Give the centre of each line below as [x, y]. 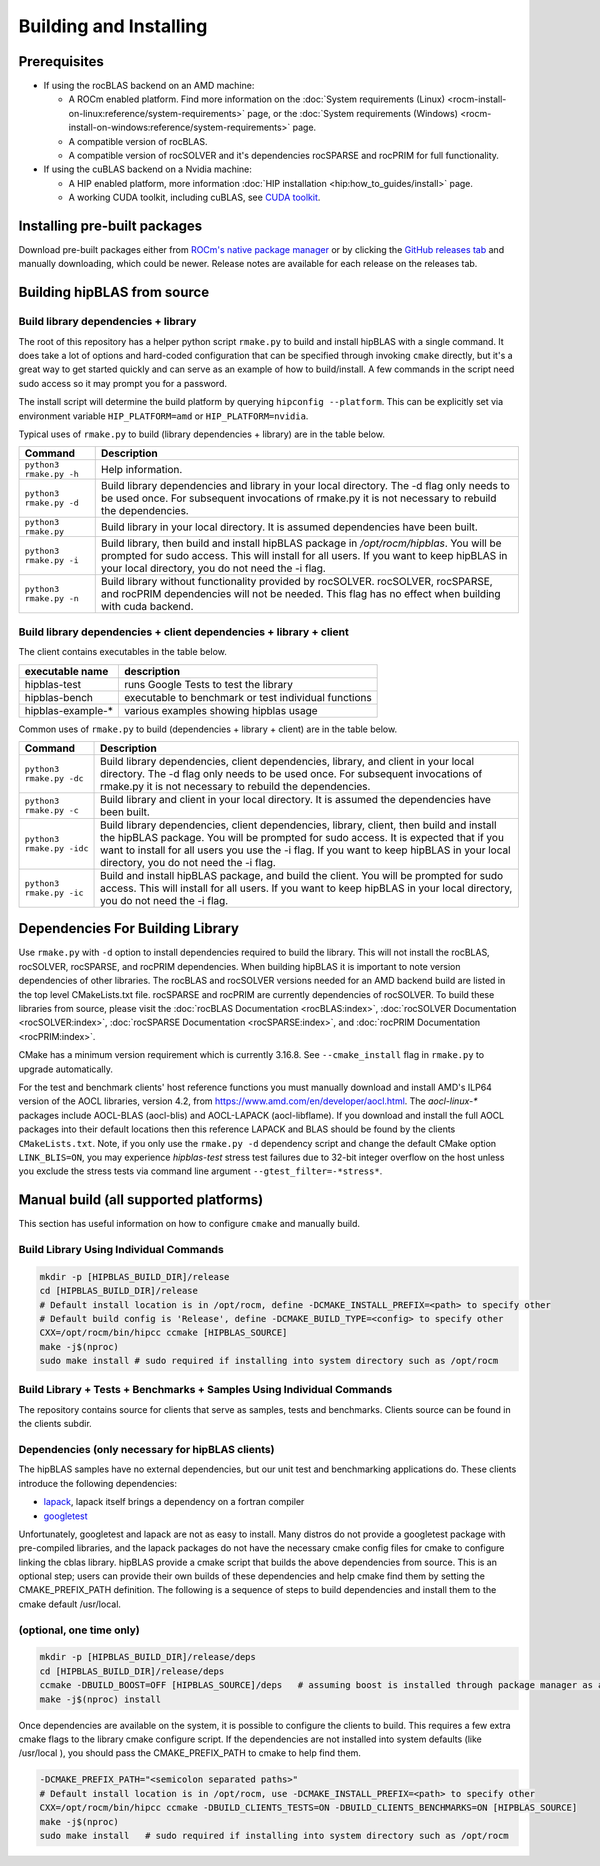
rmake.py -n [51, 598]
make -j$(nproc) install [100, 1699]
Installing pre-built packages [110, 226]
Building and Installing [113, 26]
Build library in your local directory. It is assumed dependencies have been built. [289, 527]
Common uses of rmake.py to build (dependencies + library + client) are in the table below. [208, 729]
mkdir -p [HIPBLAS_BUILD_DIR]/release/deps [148, 1657]
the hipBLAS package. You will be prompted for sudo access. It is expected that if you [302, 837]
